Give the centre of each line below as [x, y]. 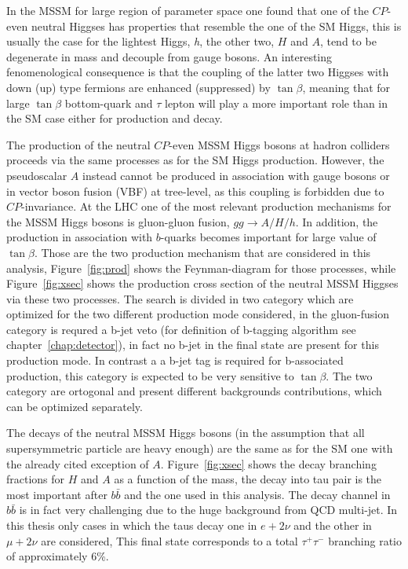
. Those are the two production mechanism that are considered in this [202, 252]
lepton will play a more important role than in [276, 103]
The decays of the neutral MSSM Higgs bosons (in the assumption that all [186, 433]
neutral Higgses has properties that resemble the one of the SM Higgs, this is [216, 26]
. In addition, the [337, 221]
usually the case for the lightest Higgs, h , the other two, [140, 41]
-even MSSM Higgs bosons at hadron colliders [279, 144]
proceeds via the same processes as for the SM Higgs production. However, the [195, 160]
